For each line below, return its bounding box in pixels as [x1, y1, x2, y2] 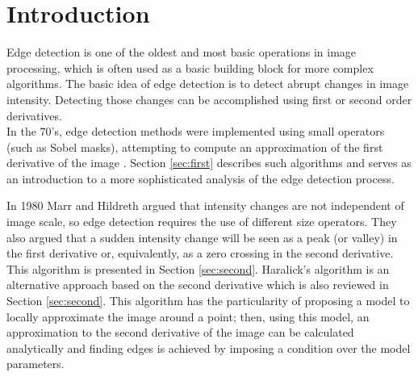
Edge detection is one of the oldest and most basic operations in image [6, 44, 357, 61]
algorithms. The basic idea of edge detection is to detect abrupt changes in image [6, 75, 409, 92]
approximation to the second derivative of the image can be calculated [6, 324, 354, 341]
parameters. [6, 355, 65, 372]
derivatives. [6, 107, 62, 124]
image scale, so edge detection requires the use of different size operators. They [6, 213, 397, 230]
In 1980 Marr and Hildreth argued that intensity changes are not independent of [6, 197, 404, 214]
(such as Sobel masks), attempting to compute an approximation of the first [6, 138, 383, 155]
